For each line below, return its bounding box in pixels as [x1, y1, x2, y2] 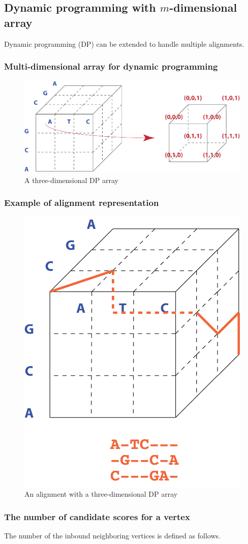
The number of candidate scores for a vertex [4, 510, 190, 523]
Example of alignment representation [4, 196, 159, 209]
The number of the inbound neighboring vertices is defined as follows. [4, 530, 221, 541]
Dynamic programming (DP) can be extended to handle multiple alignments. [4, 38, 244, 49]
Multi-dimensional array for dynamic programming [4, 60, 218, 73]
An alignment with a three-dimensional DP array [24, 489, 178, 499]
